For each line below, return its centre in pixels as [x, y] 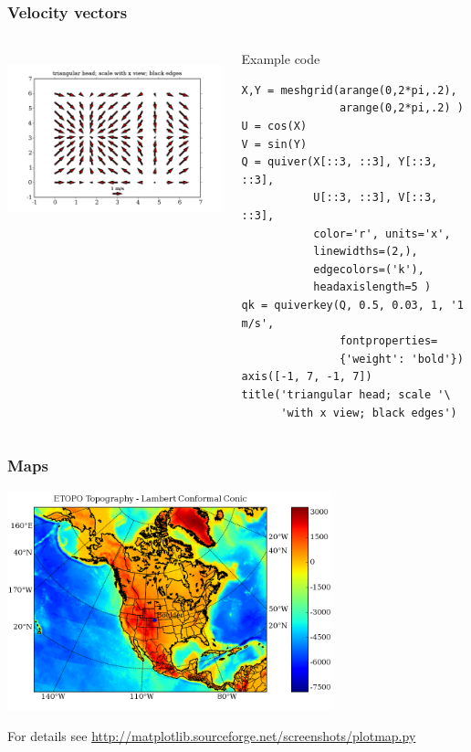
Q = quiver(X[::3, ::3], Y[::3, [340, 162]
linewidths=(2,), [366, 252]
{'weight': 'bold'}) [401, 359]
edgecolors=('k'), [369, 269]
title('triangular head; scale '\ [346, 394]
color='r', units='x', [382, 233]
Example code [281, 59]
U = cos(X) [274, 126]
